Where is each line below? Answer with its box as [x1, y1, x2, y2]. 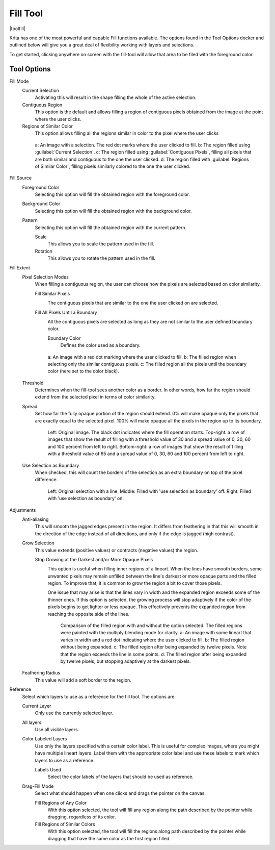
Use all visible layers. [35, 727, 79, 733]
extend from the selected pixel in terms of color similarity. [35, 394, 156, 400]
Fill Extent [9, 264, 31, 270]
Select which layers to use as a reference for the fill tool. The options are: [22, 693, 176, 699]
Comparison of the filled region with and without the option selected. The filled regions [60, 622, 243, 629]
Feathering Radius [22, 670, 61, 676]
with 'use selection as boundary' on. [47, 495, 124, 502]
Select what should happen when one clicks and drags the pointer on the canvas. [35, 790, 206, 796]
